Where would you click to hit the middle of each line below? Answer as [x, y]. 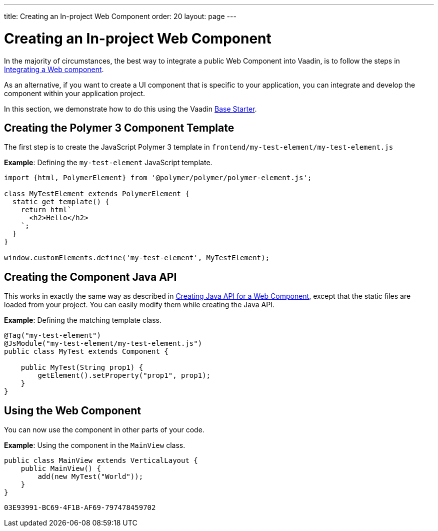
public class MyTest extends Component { [86, 352]
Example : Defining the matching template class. [83, 320]
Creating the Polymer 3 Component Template [119, 128]
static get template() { [61, 202]
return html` [46, 210]
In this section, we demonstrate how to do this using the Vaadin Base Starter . [130, 109]
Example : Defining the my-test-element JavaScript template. [108, 163]
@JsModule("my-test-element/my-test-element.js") [103, 344]
